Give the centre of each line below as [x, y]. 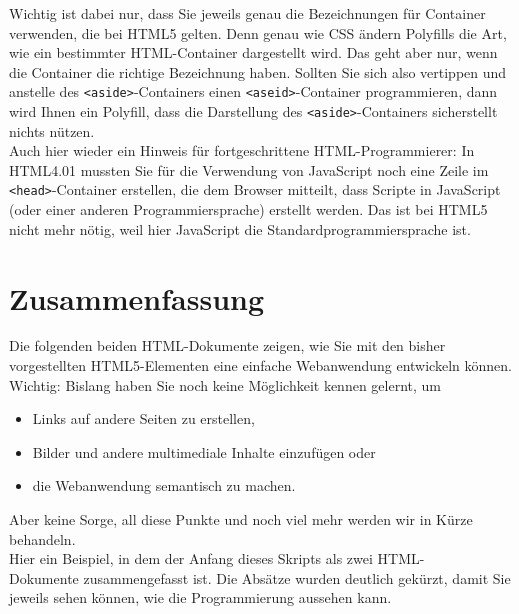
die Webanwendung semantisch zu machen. [164, 485]
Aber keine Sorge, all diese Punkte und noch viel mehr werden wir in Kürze [241, 519]
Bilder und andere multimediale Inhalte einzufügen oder [204, 451]
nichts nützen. [52, 130]
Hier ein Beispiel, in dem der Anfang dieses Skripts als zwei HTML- [217, 558]
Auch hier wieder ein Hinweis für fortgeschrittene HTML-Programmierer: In [242, 150]
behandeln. [42, 538]
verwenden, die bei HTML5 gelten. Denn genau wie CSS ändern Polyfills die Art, [258, 32]
